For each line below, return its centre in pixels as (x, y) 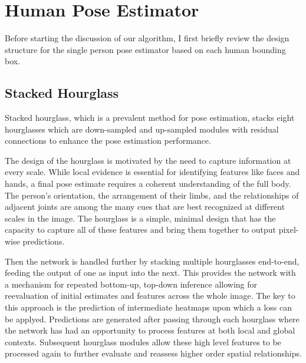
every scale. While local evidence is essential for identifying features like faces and (152, 172)
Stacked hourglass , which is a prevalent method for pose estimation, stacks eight (150, 118)
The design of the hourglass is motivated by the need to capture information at (148, 160)
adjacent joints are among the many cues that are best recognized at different (145, 207)
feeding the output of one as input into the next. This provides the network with (150, 273)
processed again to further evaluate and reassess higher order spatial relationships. (153, 353)
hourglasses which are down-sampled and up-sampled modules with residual (142, 129)
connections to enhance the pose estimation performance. (108, 141)
